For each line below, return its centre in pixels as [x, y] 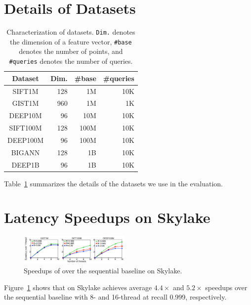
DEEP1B [25, 164]
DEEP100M [26, 140]
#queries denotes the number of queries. [71, 61]
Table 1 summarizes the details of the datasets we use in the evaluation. [114, 183]
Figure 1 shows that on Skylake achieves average [78, 287]
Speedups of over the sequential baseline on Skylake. [103, 271]
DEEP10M [25, 115]
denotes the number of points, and [71, 51]
